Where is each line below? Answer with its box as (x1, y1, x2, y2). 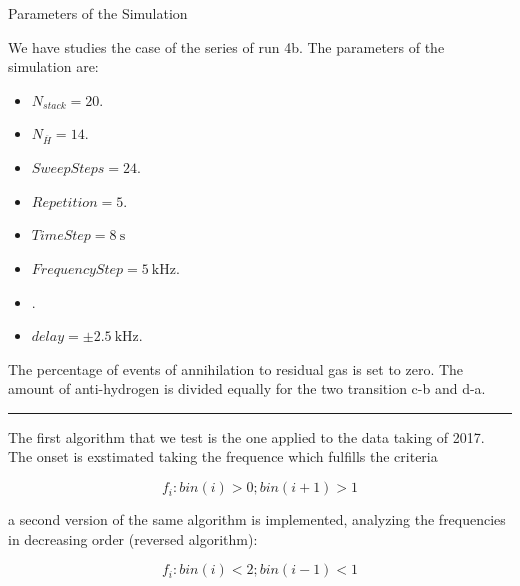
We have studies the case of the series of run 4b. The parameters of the (8, 36, 445, 57)
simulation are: (8, 56, 99, 77)
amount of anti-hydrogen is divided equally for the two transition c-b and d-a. (8, 378, 486, 399)
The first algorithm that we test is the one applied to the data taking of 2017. (8, 426, 485, 447)
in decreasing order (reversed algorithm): (8, 528, 258, 549)
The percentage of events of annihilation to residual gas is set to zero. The (8, 358, 464, 379)
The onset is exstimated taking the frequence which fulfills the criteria (8, 446, 438, 467)
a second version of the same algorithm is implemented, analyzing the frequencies (8, 509, 506, 530)
